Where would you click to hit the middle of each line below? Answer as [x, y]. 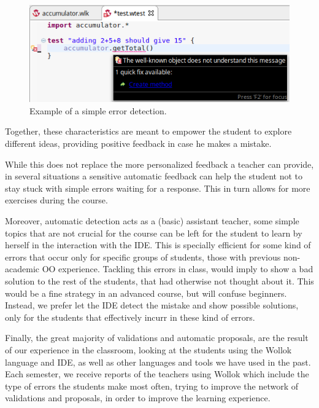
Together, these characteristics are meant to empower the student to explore [148, 131]
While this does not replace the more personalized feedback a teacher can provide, [159, 164]
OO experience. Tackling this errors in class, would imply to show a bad [178, 269]
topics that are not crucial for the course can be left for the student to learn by [154, 233]
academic [22, 269]
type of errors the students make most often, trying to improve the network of [152, 386]
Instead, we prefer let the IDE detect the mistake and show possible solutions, [152, 305]
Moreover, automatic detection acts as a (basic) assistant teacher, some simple [152, 221]
